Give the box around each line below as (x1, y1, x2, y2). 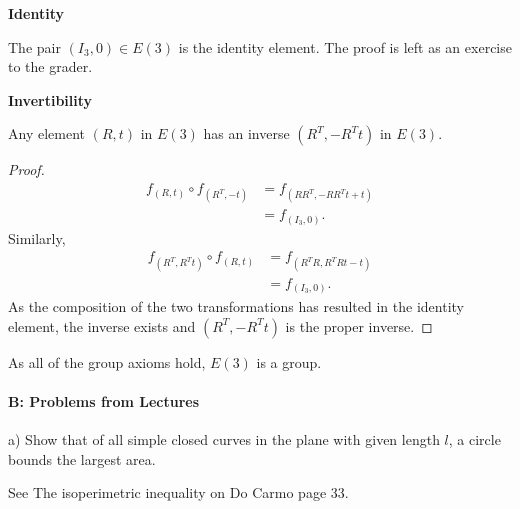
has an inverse (203, 123, 290, 144)
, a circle (448, 429, 501, 450)
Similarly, (8, 227, 66, 248)
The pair (8, 36, 61, 57)
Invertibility (8, 89, 93, 110)
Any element (8, 123, 85, 144)
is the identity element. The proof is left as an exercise (178, 36, 512, 57)
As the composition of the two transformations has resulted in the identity (8, 296, 464, 317)
